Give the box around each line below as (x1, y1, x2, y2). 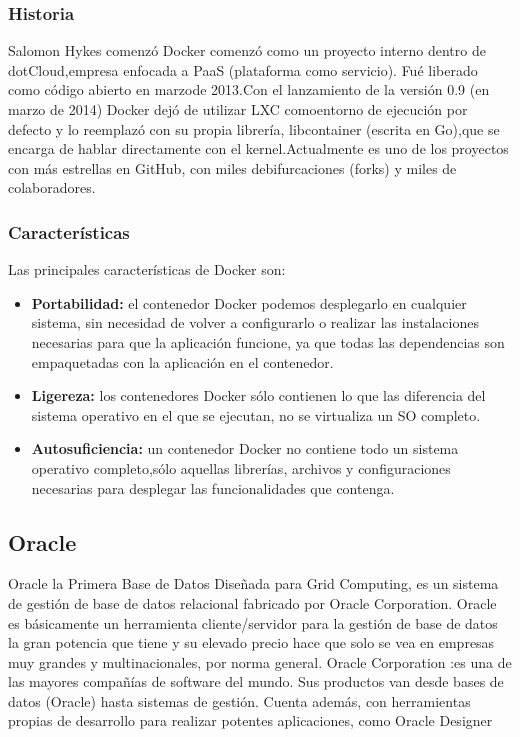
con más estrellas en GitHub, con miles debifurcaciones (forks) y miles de (8, 157, 457, 178)
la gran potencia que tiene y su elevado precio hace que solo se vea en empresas (8, 632, 495, 653)
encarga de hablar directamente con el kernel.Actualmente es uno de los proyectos (8, 138, 509, 159)
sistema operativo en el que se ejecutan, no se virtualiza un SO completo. (31, 404, 481, 425)
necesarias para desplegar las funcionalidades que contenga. (31, 477, 395, 498)
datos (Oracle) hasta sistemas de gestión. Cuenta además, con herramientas (8, 690, 471, 711)
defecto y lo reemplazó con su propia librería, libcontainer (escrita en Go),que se (8, 118, 500, 139)
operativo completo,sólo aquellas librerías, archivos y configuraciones (31, 457, 451, 478)
